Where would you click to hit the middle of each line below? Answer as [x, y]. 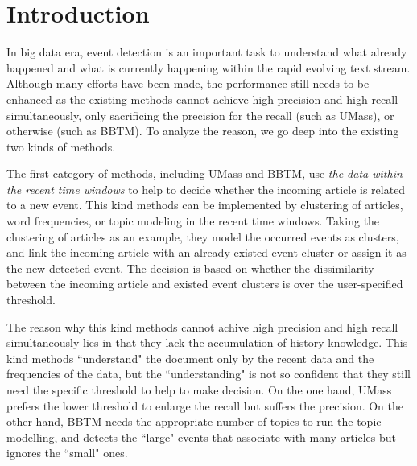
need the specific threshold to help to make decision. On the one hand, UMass [199, 390]
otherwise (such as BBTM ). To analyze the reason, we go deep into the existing [203, 131]
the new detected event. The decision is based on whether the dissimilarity [190, 268]
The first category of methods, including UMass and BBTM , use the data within [204, 173]
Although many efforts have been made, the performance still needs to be [188, 83]
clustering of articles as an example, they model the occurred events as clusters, [203, 236]
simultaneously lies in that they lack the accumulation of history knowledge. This [207, 342]
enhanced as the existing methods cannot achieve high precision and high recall [202, 99]
